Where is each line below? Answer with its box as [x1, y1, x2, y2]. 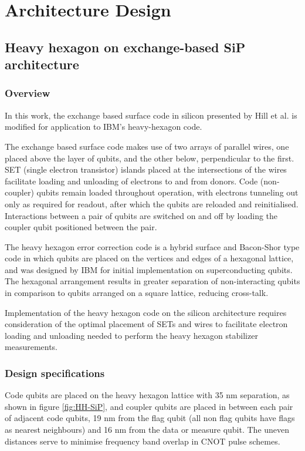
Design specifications [5, 365, 105, 380]
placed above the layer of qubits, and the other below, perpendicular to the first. [5, 152, 294, 164]
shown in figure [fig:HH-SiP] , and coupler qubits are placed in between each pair [5, 400, 293, 412]
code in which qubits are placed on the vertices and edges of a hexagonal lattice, [5, 252, 294, 264]
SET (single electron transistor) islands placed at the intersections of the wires [5, 163, 287, 176]
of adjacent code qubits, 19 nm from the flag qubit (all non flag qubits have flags [5, 412, 295, 424]
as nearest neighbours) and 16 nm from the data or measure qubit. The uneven [5, 423, 290, 436]
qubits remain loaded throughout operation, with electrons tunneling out [36, 186, 299, 198]
